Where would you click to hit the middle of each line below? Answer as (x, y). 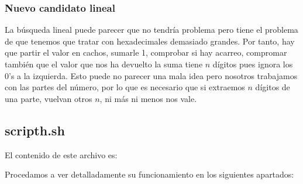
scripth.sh (35, 130)
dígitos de (273, 87)
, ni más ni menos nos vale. (148, 98)
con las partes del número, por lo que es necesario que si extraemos (125, 87)
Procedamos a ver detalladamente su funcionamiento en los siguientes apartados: (149, 174)
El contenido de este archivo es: (61, 154)
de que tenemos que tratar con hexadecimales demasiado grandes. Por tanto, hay (150, 41)
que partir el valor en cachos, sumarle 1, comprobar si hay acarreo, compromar (146, 52)
